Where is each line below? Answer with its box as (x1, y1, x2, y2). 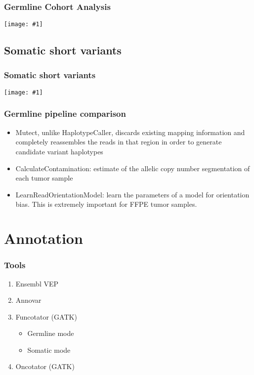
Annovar (15, 295, 42, 305)
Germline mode (27, 328, 74, 338)
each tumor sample (15, 173, 73, 183)
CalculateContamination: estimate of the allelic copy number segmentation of (15, 163, 250, 173)
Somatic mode (27, 344, 71, 355)
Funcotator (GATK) (15, 311, 77, 322)
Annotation (4, 228, 83, 248)
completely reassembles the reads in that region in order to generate (15, 137, 222, 147)
